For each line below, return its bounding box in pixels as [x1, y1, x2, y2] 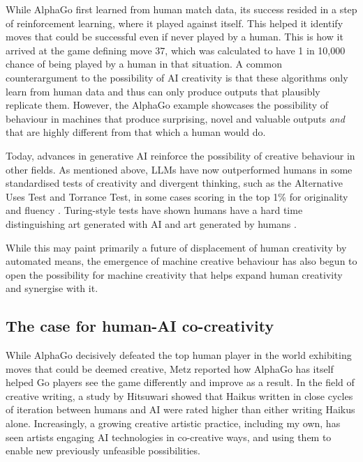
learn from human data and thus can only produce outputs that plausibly [6, 84, 320, 98]
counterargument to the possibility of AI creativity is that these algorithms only [6, 70, 348, 84]
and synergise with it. [6, 281, 98, 295]
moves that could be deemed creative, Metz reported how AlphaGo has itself [6, 361, 334, 376]
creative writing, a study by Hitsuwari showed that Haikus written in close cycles [6, 388, 353, 403]
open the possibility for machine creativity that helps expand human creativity [6, 267, 343, 282]
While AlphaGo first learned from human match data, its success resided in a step [6, 2, 357, 16]
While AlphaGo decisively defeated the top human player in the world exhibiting [6, 348, 352, 362]
